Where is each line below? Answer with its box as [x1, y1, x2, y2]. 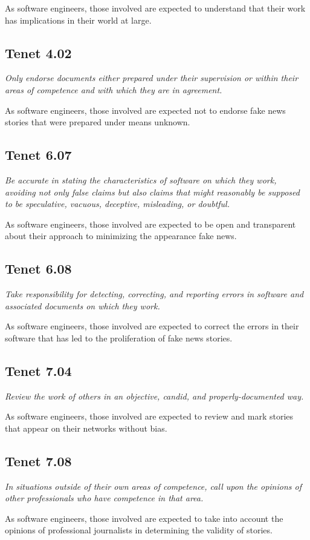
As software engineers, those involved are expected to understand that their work [5, 2, 306, 14]
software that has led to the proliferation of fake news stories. [5, 331, 233, 344]
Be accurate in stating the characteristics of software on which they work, [5, 173, 277, 186]
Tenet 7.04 [5, 361, 72, 380]
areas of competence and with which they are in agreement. [5, 83, 222, 96]
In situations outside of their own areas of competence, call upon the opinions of [5, 479, 302, 492]
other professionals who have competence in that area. [5, 492, 204, 504]
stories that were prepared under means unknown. [5, 116, 190, 128]
